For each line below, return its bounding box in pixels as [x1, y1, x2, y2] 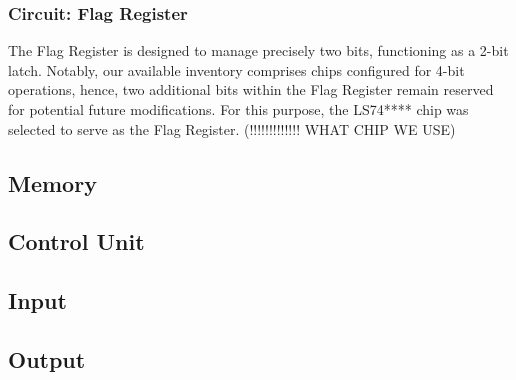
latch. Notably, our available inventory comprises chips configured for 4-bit [8, 59, 465, 80]
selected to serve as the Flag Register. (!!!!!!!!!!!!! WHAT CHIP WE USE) [8, 118, 456, 139]
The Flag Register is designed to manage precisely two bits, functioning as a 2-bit [8, 40, 509, 61]
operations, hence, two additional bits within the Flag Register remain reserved [8, 79, 494, 100]
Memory [8, 167, 97, 198]
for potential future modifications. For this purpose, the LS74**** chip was [8, 99, 469, 119]
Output [8, 343, 86, 374]
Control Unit [8, 226, 145, 257]
